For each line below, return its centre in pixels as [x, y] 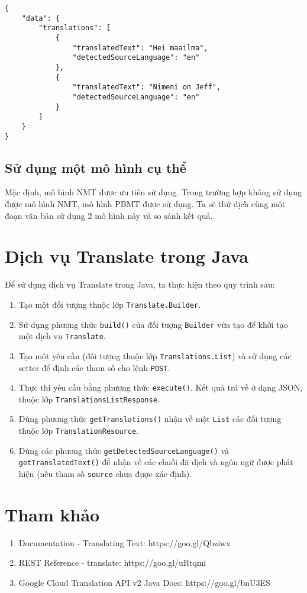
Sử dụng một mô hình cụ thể [96, 167]
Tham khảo [52, 514]
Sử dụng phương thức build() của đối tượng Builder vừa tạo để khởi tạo [153, 324]
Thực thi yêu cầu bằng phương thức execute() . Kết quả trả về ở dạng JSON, [161, 387]
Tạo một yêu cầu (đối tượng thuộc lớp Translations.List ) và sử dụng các [155, 355]
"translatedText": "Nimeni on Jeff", [147, 87]
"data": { [41, 18]
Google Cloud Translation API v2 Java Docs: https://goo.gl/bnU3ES [144, 583]
